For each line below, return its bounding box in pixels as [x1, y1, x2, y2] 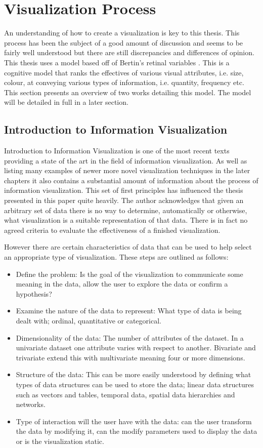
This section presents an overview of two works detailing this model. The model [4, 87, 251, 97]
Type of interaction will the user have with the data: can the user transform [16, 416, 252, 426]
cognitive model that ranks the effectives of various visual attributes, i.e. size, [4, 67, 244, 77]
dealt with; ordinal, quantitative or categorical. [16, 315, 161, 325]
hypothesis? [16, 288, 52, 299]
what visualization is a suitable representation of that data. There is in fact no [4, 215, 248, 225]
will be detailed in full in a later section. [4, 97, 128, 107]
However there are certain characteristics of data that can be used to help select [4, 241, 252, 252]
